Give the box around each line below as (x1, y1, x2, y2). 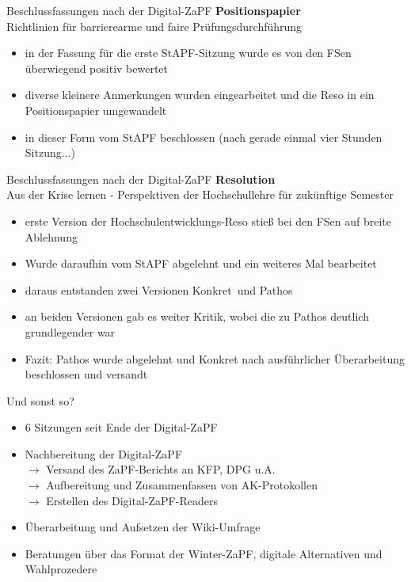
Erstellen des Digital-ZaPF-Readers (46, 492, 218, 508)
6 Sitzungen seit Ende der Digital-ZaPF (25, 419, 218, 436)
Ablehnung (25, 228, 78, 245)
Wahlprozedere (25, 561, 97, 577)
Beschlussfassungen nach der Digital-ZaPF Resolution (6, 170, 276, 187)
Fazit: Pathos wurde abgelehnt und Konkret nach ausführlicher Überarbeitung (25, 350, 405, 367)
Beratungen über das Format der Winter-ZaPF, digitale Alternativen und (25, 545, 382, 561)
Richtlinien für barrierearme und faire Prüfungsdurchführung (6, 17, 303, 34)
